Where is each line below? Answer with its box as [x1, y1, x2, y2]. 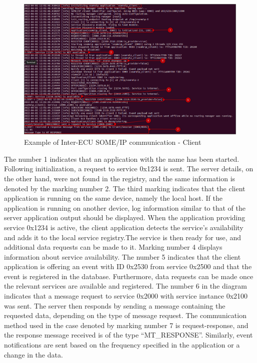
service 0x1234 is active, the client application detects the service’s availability [4, 222, 243, 232]
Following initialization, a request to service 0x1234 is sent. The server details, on [4, 163, 253, 174]
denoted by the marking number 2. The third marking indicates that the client [4, 183, 245, 193]
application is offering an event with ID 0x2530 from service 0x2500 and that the [4, 261, 252, 272]
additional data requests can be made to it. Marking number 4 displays [4, 242, 222, 252]
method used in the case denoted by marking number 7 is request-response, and [4, 320, 248, 330]
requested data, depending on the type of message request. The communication [4, 310, 246, 321]
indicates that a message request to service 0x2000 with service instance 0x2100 [4, 291, 248, 301]
